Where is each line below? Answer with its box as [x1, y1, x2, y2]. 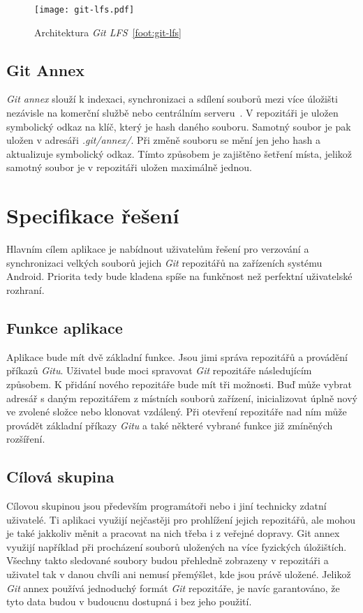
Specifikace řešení [6, 201, 179, 230]
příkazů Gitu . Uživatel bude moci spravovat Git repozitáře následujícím [6, 363, 312, 378]
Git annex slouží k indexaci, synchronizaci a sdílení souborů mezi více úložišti [6, 91, 338, 106]
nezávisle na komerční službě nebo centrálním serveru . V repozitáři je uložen [6, 105, 339, 120]
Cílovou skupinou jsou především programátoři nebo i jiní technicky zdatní [6, 498, 327, 513]
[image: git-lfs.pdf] [34, 5, 135, 15]
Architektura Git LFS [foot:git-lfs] [34, 24, 182, 39]
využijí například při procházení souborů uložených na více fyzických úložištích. [6, 539, 347, 554]
